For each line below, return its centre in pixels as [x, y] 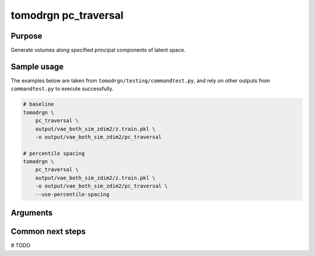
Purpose [27, 36]
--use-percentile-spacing [72, 194]
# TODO [20, 245]
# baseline [38, 104]
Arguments [32, 213]
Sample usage [37, 66]
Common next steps [48, 232]
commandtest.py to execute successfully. [62, 89]
